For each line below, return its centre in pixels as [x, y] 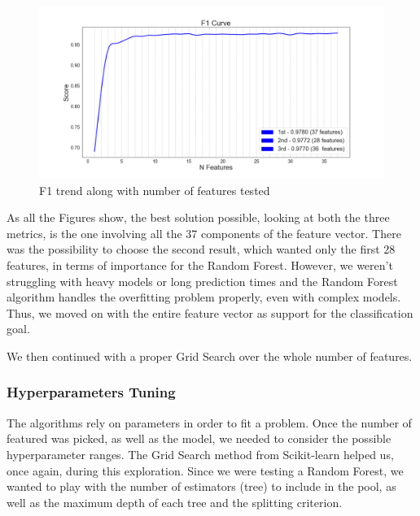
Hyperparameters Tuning [91, 392]
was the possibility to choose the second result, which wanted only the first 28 [201, 249]
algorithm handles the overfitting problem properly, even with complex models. [204, 297]
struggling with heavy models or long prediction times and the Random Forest [202, 281]
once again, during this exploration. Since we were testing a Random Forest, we [205, 470]
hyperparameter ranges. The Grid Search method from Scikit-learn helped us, [200, 454]
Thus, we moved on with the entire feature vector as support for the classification [210, 312]
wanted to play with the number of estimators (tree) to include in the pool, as [201, 486]
